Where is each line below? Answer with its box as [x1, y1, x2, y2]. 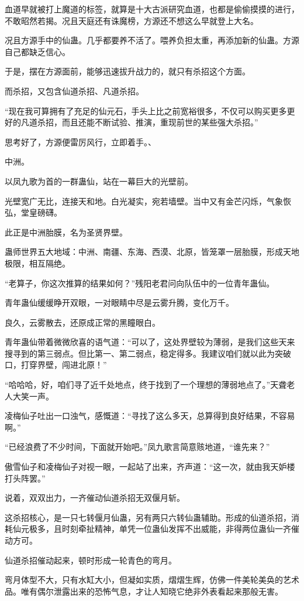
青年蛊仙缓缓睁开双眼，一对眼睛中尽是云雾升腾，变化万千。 [5, 296, 234, 309]
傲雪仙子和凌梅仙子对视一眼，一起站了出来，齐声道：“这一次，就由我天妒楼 [5, 460, 295, 473]
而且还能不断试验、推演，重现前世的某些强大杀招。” [61, 116, 258, 128]
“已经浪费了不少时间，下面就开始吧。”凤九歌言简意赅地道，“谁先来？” [5, 440, 270, 453]
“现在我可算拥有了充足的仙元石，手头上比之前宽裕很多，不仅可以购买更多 [5, 104, 287, 117]
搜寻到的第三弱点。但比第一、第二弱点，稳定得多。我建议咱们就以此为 [5, 347, 275, 359]
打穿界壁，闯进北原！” [20, 358, 107, 371]
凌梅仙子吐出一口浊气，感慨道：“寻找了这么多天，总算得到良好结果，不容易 [5, 409, 295, 422]
